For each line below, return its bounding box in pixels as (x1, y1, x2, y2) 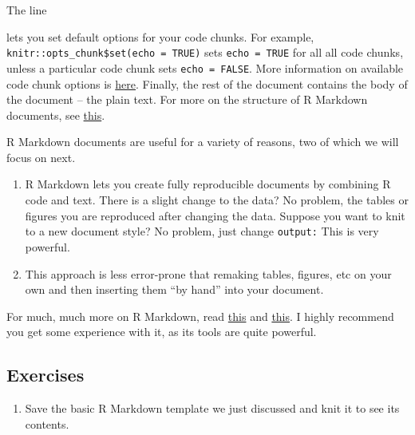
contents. (25, 415, 69, 432)
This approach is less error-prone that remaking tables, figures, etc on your (25, 265, 392, 282)
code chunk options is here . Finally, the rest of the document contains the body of (6, 75, 408, 92)
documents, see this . (6, 106, 105, 123)
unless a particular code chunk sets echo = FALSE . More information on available (6, 59, 404, 76)
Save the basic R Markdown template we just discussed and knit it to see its (25, 400, 400, 417)
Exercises (6, 362, 85, 387)
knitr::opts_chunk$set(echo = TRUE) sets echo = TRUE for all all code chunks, (6, 44, 404, 61)
